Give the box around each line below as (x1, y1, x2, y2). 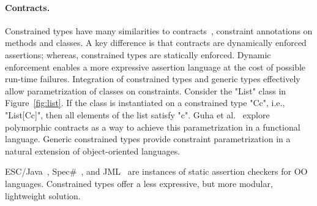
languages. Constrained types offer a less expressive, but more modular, (5, 177, 273, 189)
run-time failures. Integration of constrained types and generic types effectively (5, 72, 300, 85)
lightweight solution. (5, 189, 81, 202)
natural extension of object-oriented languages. (5, 144, 181, 157)
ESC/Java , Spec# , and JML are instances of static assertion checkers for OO (5, 165, 308, 178)
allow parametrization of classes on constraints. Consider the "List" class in (5, 84, 286, 97)
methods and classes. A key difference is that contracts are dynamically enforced (5, 36, 307, 49)
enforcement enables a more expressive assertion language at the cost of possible (5, 60, 306, 73)
